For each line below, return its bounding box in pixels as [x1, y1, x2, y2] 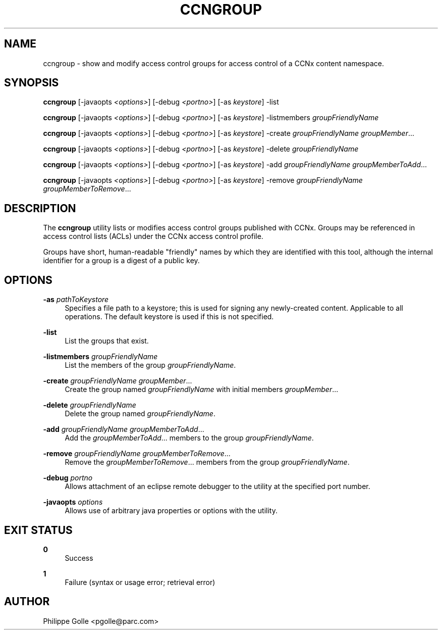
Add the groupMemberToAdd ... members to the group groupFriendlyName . [65, 433, 314, 443]
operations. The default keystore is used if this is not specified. [65, 312, 274, 321]
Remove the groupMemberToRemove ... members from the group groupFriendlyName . [65, 458, 350, 467]
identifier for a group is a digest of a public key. [43, 256, 200, 265]
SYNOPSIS [4, 76, 59, 89]
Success [65, 553, 93, 562]
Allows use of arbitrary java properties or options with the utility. [65, 506, 278, 515]
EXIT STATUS [4, 523, 73, 537]
